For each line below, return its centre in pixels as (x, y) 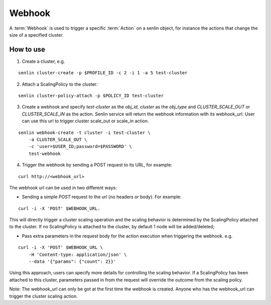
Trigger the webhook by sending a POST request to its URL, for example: (97, 165)
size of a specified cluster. (36, 35)
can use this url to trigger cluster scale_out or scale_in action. (85, 121)
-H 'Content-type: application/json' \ (78, 254)
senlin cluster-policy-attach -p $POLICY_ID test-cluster (91, 96)
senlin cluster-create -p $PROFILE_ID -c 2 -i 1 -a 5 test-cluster (103, 73)
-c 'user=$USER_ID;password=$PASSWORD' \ (80, 146)
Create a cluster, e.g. (43, 61)
